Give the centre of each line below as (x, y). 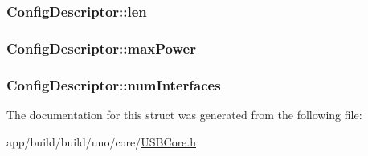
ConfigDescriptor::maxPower (101, 48)
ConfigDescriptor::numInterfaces (114, 84)
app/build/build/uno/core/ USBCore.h (102, 141)
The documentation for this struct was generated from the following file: (184, 114)
